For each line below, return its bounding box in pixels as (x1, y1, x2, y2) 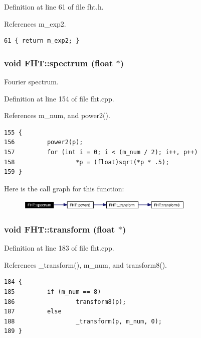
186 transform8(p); (4, 298, 126, 305)
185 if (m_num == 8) (4, 288, 101, 296)
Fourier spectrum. (4, 76, 59, 86)
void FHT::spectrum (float (4, 56, 113, 69)
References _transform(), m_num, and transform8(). (4, 259, 167, 270)
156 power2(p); (4, 139, 83, 146)
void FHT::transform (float (4, 223, 115, 235)
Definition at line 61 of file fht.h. (4, 2, 104, 12)
